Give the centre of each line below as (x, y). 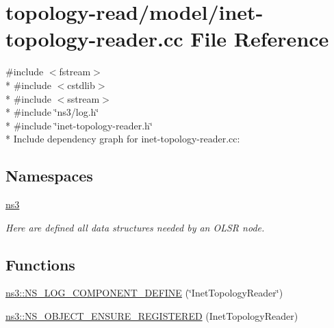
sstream (83, 98)
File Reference (260, 39)
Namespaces (49, 176)
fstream (75, 72)
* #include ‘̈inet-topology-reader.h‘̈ (79, 125)
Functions (40, 264)
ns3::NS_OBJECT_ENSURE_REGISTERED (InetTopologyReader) (152, 316)
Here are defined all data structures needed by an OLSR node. (135, 227)
